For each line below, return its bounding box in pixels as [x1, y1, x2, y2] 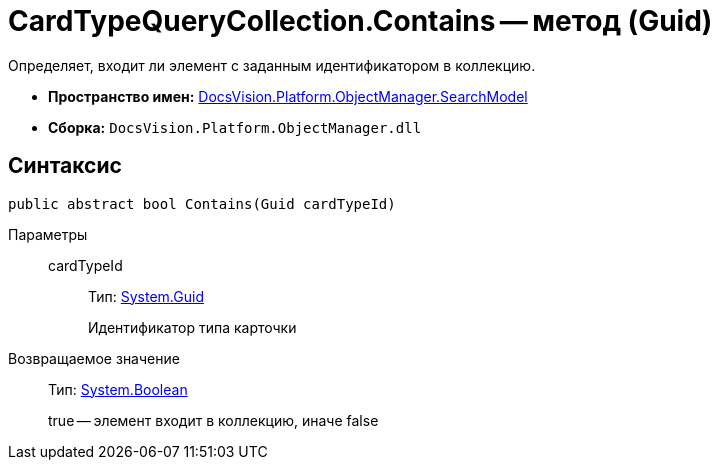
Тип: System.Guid [88, 287, 204, 305]
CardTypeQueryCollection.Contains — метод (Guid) [8, 4, 713, 38]
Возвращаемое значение [8, 349, 180, 367]
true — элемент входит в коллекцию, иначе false [48, 411, 379, 429]
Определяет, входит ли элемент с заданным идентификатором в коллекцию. [8, 56, 536, 74]
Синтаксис [8, 153, 122, 179]
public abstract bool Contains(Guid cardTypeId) [8, 195, 396, 212]
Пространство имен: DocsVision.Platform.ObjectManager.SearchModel [48, 87, 528, 105]
